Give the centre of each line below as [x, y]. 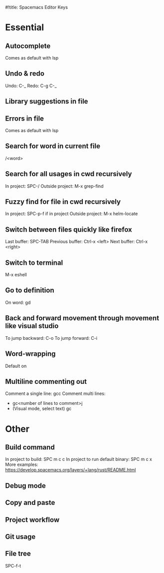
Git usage [20, 537]
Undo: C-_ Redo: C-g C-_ [31, 86]
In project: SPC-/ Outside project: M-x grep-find [54, 186]
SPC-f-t [13, 565]
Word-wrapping [30, 354]
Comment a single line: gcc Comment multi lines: [55, 394]
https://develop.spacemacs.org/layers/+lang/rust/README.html [71, 470]
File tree [18, 554]
